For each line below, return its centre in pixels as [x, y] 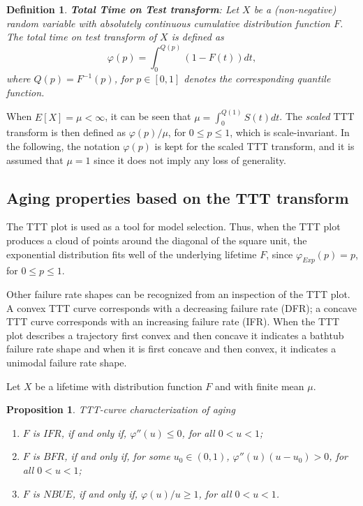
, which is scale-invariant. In [290, 132]
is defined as [198, 37]
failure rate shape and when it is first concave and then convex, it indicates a [171, 349]
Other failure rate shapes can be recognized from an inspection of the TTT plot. [178, 294]
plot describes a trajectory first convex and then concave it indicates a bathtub [175, 335]
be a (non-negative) [295, 9]
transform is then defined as [66, 132]
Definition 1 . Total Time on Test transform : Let [123, 9]
